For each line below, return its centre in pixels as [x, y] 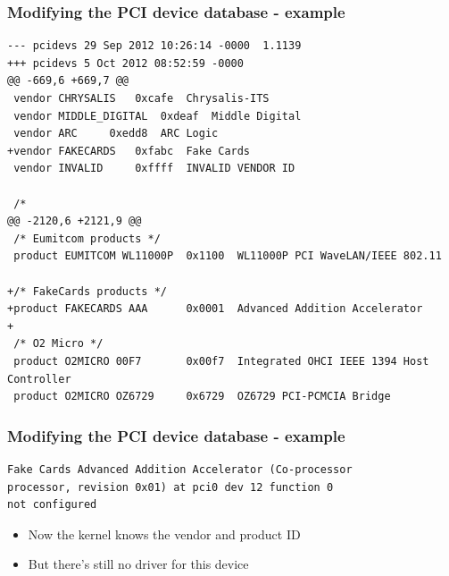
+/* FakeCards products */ [87, 291]
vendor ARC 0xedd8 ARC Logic [116, 134]
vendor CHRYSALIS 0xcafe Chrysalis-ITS [141, 98]
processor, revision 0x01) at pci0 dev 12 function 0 [170, 487]
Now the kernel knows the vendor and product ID [164, 534]
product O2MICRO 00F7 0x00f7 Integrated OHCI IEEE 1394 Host [221, 361]
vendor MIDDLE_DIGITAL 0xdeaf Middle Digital [158, 116]
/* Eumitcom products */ [87, 238]
